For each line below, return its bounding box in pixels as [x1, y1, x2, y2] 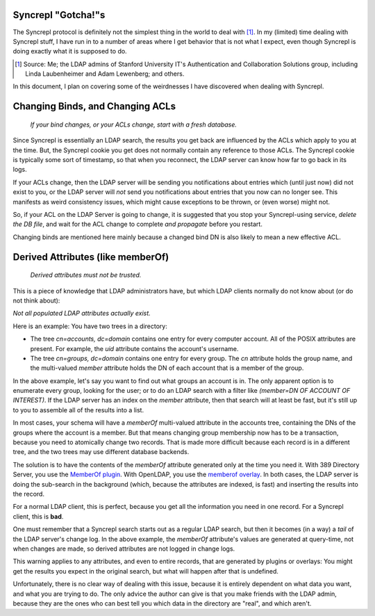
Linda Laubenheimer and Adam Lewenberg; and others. [25, 70, 185, 78]
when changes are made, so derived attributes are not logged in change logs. [12, 544, 235, 553]
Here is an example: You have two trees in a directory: [12, 322, 168, 330]
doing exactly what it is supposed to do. [12, 47, 128, 56]
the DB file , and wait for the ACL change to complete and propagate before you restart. [12, 220, 263, 229]
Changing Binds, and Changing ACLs [12, 101, 176, 113]
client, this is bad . [12, 512, 64, 521]
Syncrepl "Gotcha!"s [12, 9, 106, 21]
